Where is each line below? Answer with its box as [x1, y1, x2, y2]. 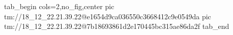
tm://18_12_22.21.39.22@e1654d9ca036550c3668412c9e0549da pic [4, 11, 211, 21]
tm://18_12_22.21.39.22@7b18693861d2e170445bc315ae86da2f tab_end [4, 21, 229, 31]
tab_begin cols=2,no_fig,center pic [4, 1, 114, 11]
